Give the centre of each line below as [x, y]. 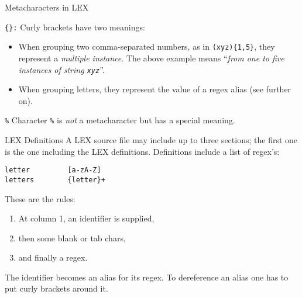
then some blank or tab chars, [72, 238]
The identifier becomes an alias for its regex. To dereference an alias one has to [147, 277]
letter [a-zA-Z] [53, 170]
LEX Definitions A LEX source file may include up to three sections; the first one [151, 140]
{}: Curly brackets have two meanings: [75, 27]
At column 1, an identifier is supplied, [86, 218]
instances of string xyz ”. [61, 69]
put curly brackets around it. [56, 288]
